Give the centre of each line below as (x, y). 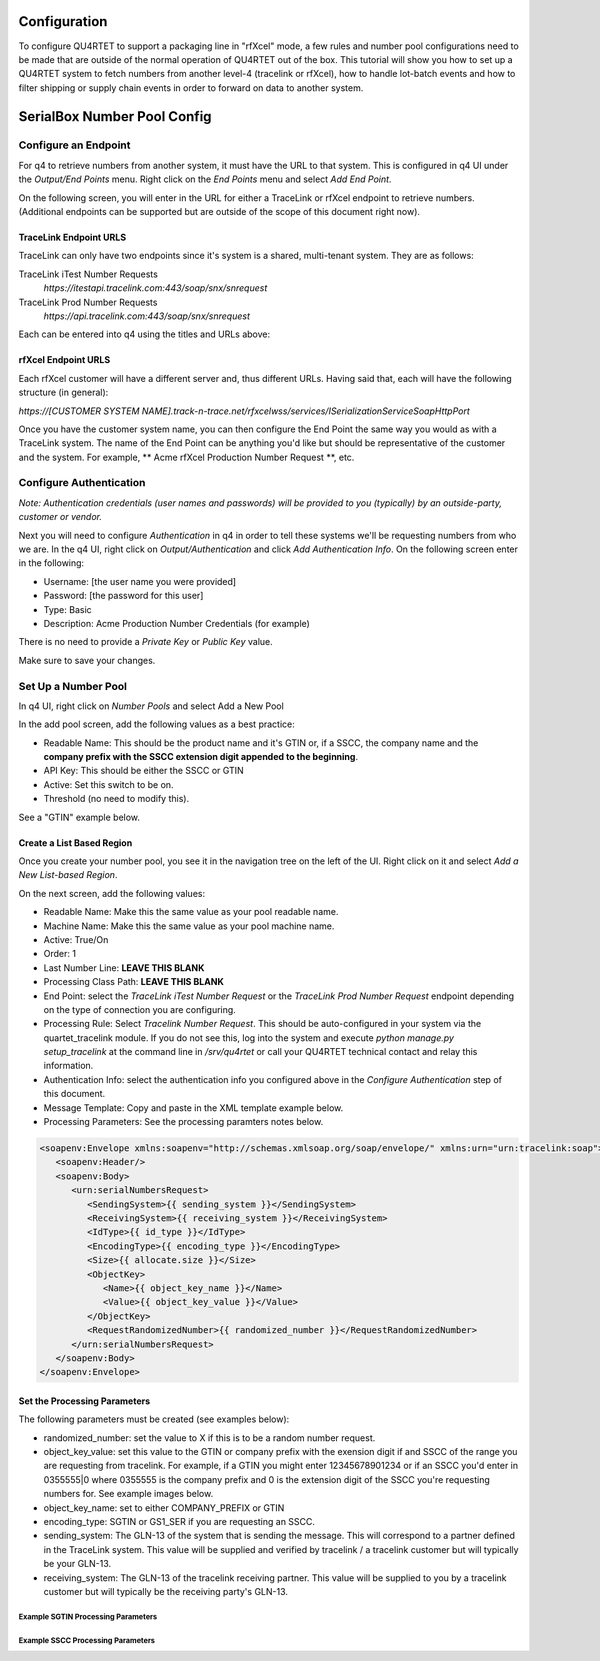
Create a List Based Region (75, 842)
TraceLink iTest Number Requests (88, 274)
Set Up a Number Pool (72, 686)
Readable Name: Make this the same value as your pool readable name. (191, 912)
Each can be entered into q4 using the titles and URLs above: (144, 334)
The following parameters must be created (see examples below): (154, 1419)
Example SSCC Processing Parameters (86, 1640)
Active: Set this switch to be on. (108, 784)
